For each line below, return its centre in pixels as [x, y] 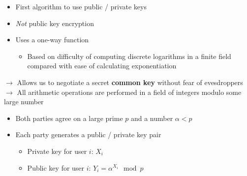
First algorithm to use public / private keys [81, 6]
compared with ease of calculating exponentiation [102, 66]
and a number [152, 118]
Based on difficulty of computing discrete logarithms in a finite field [129, 56]
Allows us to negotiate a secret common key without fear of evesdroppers [130, 82]
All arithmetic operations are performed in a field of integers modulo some [129, 92]
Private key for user [57, 151]
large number [24, 102]
